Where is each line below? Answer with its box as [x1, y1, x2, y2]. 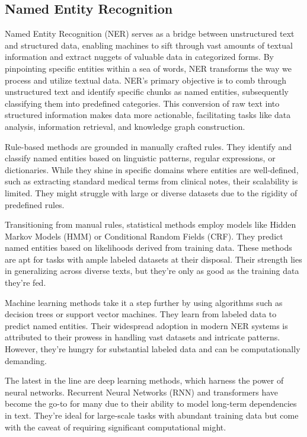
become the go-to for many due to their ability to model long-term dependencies [5, 397, 297, 410]
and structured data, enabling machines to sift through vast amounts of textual [5, 39, 293, 51]
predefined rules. [5, 198, 65, 210]
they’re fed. [5, 276, 46, 289]
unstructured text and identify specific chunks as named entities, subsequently [5, 85, 289, 98]
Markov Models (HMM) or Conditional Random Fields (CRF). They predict [5, 229, 283, 242]
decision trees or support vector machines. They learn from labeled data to [5, 308, 277, 320]
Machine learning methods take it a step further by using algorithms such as [5, 296, 283, 308]
